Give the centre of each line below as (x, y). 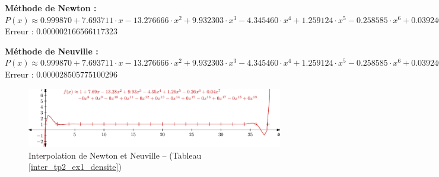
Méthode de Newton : (51, 8)
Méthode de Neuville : (52, 51)
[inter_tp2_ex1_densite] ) (75, 167)
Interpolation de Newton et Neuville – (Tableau (115, 155)
